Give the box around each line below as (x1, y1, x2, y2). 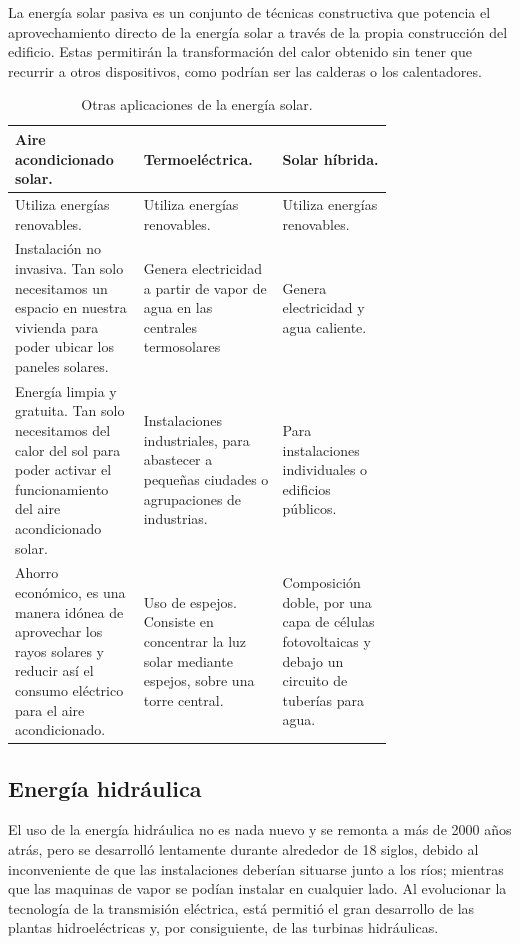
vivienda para (15, 316, 99, 337)
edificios (282, 478, 331, 499)
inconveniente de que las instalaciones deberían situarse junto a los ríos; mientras (8, 858, 504, 879)
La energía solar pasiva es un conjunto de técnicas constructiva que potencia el (8, 2, 491, 22)
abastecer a (143, 449, 213, 470)
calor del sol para (15, 439, 121, 460)
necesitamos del (15, 420, 111, 441)
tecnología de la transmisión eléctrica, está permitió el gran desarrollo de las (8, 897, 475, 918)
